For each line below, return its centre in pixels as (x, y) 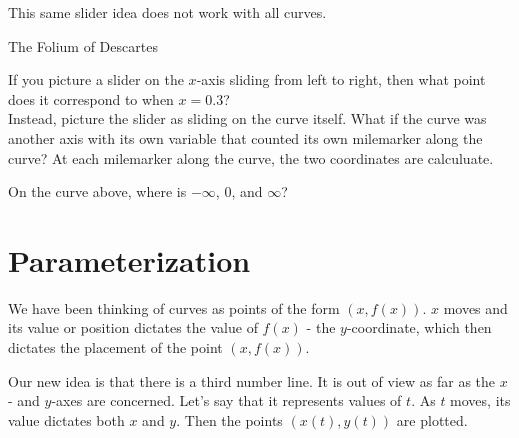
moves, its (480, 400)
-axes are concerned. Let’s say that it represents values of (226, 400)
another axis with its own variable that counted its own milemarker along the (245, 137)
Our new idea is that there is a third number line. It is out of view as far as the (252, 380)
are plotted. (432, 419)
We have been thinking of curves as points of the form (174, 307)
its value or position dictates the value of (133, 327)
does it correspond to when (91, 98)
